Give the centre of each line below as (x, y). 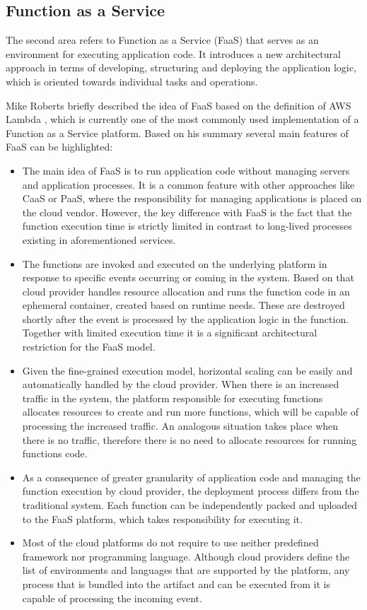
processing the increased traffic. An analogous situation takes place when (180, 426)
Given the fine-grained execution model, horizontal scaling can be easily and (187, 370)
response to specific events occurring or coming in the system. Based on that (188, 277)
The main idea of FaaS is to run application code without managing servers (186, 170)
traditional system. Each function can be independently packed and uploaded (190, 505)
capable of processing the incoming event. (112, 598)
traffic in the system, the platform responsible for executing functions (173, 398)
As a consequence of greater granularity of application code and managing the (191, 477)
